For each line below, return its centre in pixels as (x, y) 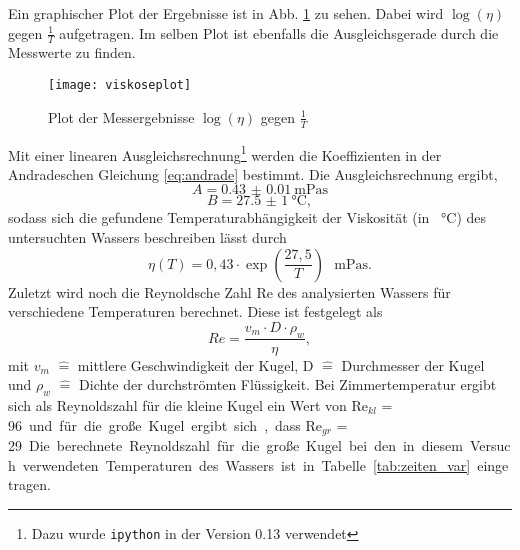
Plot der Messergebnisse (121, 116)
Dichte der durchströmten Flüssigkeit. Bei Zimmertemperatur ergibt (288, 384)
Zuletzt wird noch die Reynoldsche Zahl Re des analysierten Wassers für (229, 291)
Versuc (490, 444)
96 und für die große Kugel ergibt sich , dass (154, 424)
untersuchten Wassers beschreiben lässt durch (147, 236)
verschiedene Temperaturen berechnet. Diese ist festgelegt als (195, 311)
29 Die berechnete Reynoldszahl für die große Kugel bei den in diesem (235, 444)
